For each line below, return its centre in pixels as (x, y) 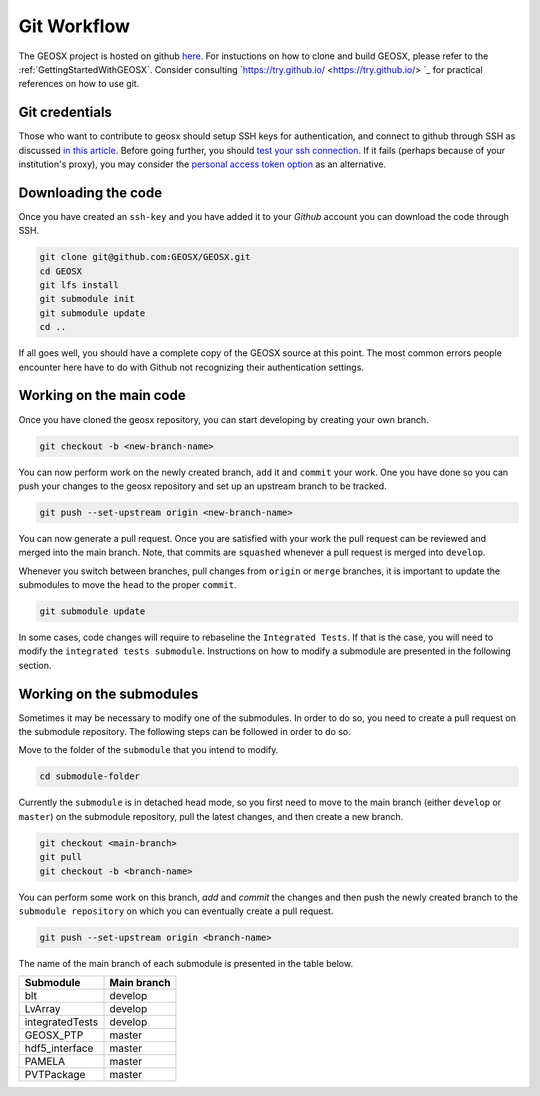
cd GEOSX (61, 271)
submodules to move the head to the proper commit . (127, 585)
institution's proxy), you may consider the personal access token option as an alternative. (202, 164)
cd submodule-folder (89, 776)
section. (35, 665)
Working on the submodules (108, 693)
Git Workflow (74, 26)
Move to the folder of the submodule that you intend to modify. (148, 750)
